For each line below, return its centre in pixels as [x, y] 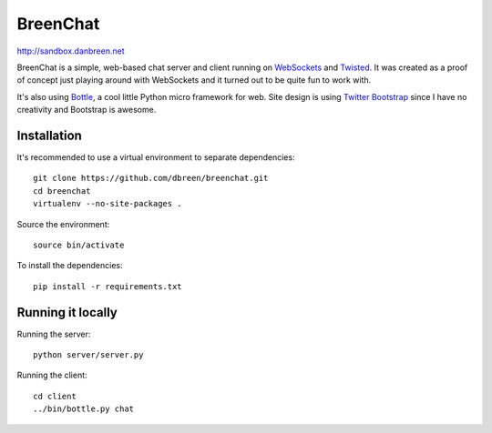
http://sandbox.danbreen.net [71, 51]
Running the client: [52, 375]
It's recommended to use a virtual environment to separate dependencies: [156, 157]
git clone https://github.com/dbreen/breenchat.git [151, 178]
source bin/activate [79, 245]
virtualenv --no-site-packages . [108, 204]
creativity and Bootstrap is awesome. [87, 110]
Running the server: [54, 334]
